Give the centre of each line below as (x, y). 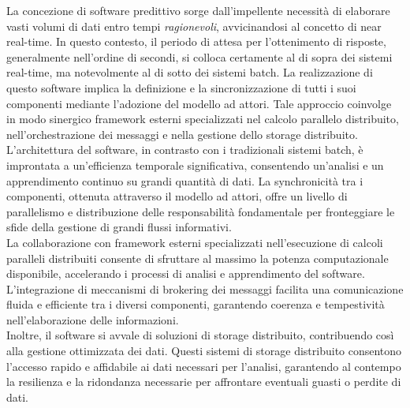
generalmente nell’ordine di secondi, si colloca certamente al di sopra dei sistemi (199, 56)
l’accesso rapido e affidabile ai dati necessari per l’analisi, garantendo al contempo (204, 366)
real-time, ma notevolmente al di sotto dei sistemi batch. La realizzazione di (190, 72)
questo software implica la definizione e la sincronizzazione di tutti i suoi (181, 87)
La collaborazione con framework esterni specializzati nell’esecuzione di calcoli (195, 242)
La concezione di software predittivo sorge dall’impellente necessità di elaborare (198, 10)
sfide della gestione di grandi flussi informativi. (119, 227)
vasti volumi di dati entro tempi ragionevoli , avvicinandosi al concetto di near (194, 26)
